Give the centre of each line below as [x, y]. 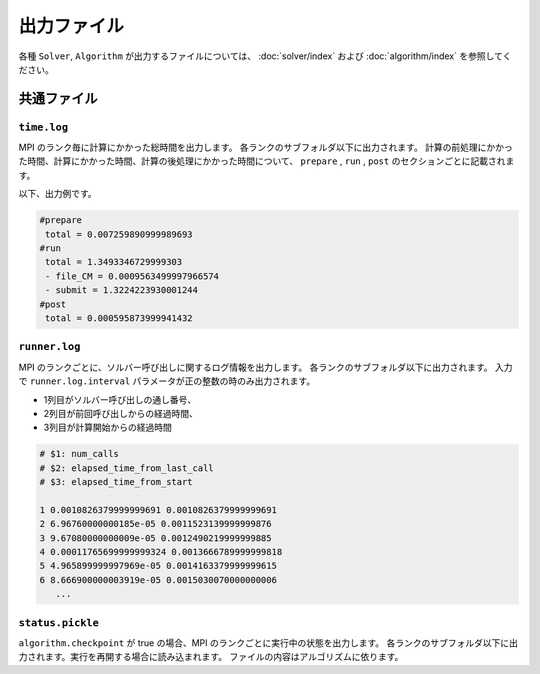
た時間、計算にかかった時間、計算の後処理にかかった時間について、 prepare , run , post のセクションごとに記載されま [266, 161]
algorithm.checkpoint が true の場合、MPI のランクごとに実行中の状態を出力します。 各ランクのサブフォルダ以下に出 [268, 642]
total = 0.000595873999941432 [119, 318]
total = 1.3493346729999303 [114, 262]
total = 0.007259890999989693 [119, 234]
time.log [43, 127]
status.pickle [59, 622]
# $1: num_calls [79, 454]
